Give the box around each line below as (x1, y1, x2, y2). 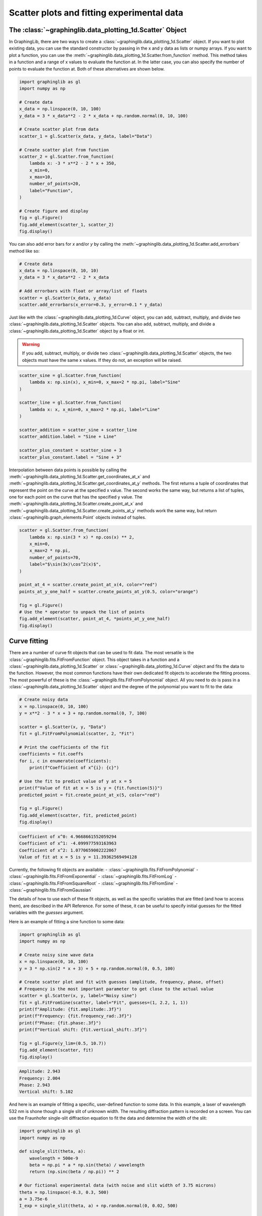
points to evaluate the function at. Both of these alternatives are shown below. (9, 66, 165, 72)
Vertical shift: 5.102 (19, 1089, 73, 1094)
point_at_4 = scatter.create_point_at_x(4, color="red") (19, 582, 158, 588)
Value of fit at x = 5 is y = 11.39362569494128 (19, 854, 137, 859)
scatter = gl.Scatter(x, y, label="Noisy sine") (19, 993, 137, 999)
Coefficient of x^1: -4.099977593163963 (19, 840, 116, 846)
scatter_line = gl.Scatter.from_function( (19, 400, 122, 406)
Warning (22, 341, 40, 347)
